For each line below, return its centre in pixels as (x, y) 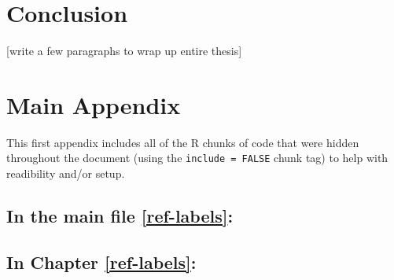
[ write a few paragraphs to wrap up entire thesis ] (124, 51)
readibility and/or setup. (66, 173)
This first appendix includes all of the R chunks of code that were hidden (183, 142)
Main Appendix (94, 104)
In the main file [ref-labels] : (120, 216)
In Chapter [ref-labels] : (101, 262)
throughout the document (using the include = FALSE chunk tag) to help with (197, 158)
